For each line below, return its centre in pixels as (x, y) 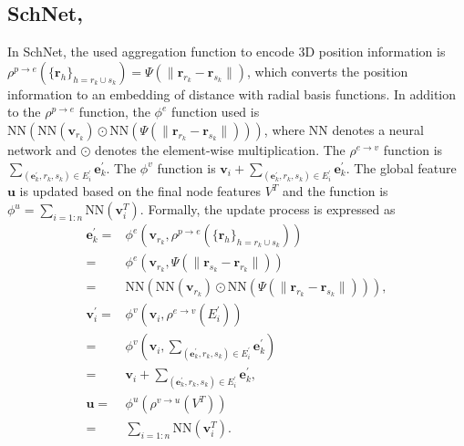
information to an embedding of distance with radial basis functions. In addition (232, 93)
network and (42, 149)
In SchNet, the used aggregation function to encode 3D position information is (227, 52)
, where (284, 129)
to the (24, 112)
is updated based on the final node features (140, 191)
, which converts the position (328, 71)
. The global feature (401, 167)
